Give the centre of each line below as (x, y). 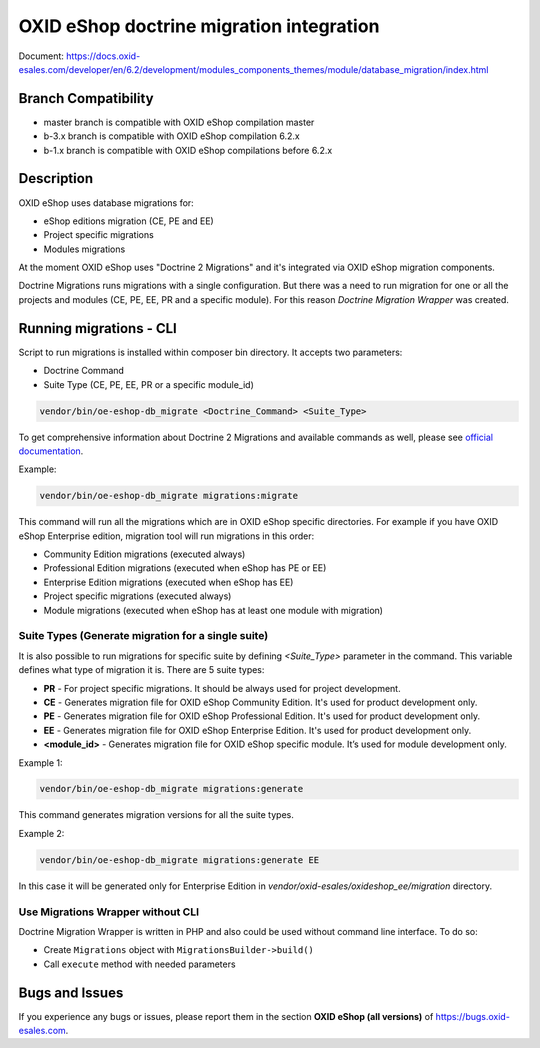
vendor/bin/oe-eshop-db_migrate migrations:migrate (169, 496)
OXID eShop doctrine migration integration (199, 26)
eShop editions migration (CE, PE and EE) (128, 221)
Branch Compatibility (86, 98)
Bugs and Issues (71, 992)
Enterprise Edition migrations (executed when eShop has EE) (168, 582)
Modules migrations (84, 249)
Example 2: (41, 833)
